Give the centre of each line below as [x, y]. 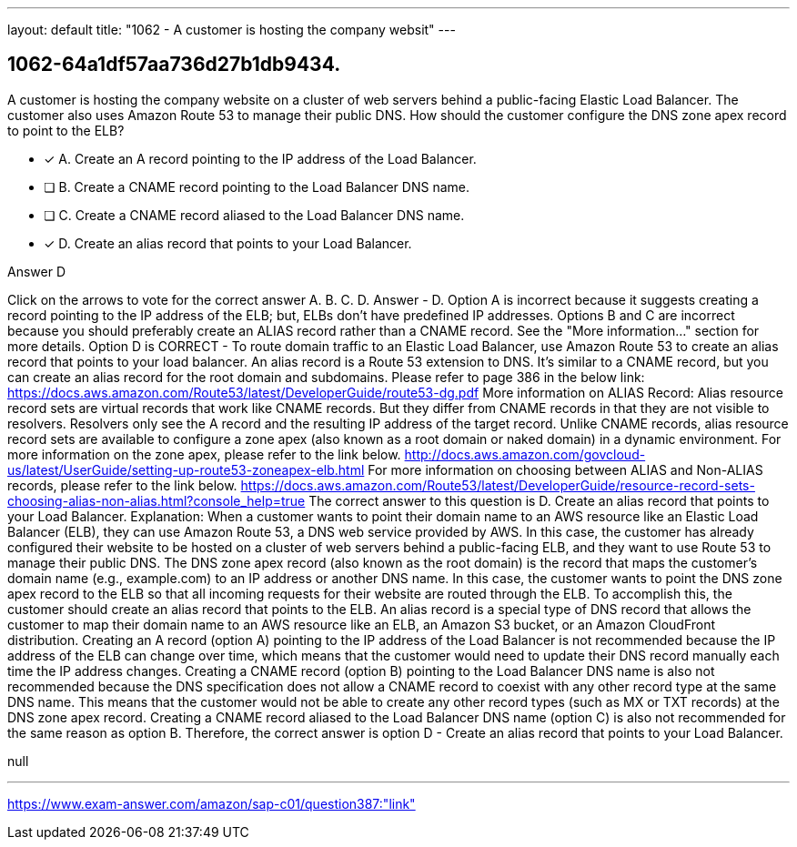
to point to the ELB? [66, 130]
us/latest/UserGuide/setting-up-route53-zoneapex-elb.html [186, 469]
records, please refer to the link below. [122, 485]
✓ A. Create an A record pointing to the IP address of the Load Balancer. [260, 158]
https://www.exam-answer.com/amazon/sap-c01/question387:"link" [212, 803]
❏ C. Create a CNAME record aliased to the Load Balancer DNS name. [254, 215]
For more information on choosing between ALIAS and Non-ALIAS [565, 469]
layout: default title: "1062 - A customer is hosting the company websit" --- [232, 30]
